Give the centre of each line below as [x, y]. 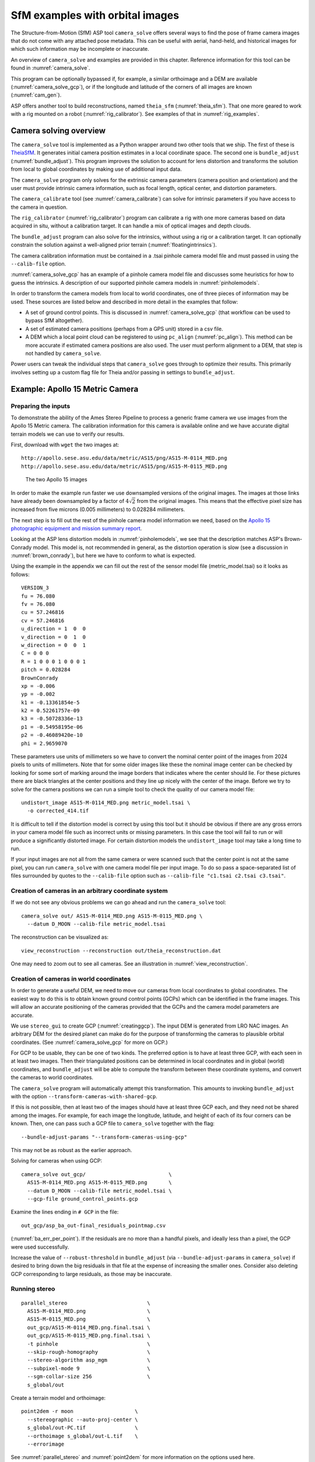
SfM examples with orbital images [95, 15]
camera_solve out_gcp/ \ [97, 1174]
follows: [20, 574]
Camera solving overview [58, 131]
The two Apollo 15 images [56, 480]
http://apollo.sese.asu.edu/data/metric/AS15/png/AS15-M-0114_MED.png [124, 458]
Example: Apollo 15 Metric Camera [75, 389]
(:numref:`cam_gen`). [36, 95]
